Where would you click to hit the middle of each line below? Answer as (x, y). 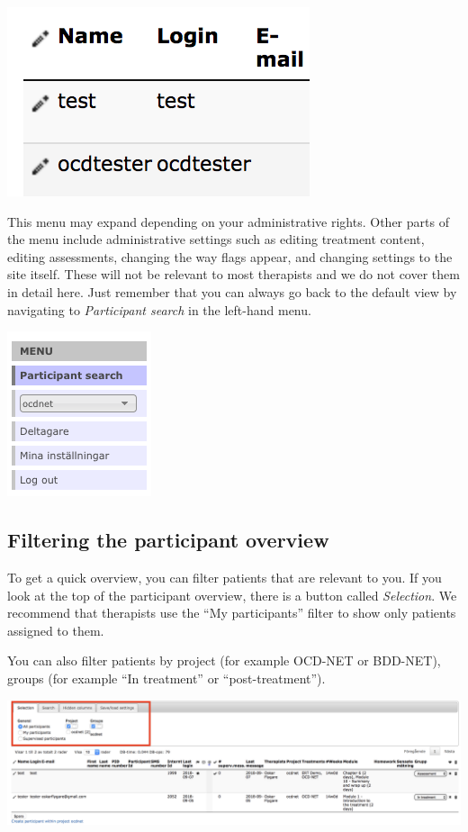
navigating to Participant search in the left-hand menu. (159, 309)
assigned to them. (56, 630)
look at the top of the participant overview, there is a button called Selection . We (232, 595)
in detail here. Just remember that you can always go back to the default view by (232, 291)
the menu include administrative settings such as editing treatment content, (216, 239)
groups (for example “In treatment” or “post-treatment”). (166, 678)
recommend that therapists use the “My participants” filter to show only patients (232, 613)
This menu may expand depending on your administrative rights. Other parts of (228, 221)
